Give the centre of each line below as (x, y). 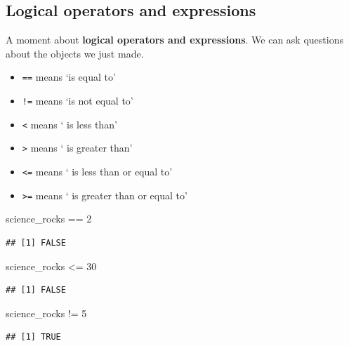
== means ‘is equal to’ (69, 77)
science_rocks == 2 (49, 219)
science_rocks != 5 (46, 313)
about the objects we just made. (75, 53)
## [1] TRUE (33, 337)
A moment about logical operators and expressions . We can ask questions (174, 40)
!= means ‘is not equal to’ (78, 101)
